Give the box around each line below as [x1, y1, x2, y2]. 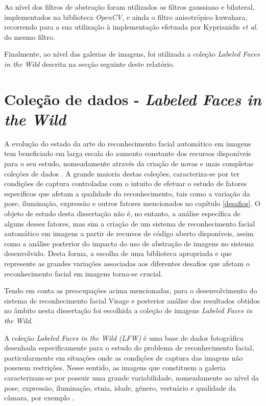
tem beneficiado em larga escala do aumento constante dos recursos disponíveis [4, 148, 251, 159]
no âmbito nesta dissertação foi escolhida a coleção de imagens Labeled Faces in [4, 305, 253, 316]
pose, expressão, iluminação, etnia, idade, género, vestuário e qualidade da [4, 382, 236, 393]
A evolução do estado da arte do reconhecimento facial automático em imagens [4, 138, 251, 148]
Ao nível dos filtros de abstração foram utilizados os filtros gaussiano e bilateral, [4, 2, 255, 12]
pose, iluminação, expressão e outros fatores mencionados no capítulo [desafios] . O [4, 198, 261, 209]
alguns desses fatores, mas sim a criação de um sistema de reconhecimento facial [4, 218, 255, 229]
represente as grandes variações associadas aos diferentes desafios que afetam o [4, 258, 250, 268]
